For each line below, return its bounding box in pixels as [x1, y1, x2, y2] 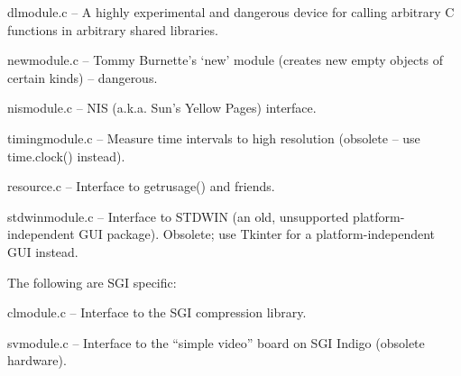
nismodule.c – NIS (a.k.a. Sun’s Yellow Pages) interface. [7, 98, 317, 117]
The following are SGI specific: [7, 272, 177, 291]
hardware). [7, 351, 67, 370]
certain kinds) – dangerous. [7, 68, 158, 87]
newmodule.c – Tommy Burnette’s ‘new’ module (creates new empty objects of [7, 50, 444, 69]
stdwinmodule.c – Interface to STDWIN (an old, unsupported [7, 206, 349, 225]
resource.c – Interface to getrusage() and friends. [7, 177, 275, 196]
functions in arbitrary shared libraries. [7, 20, 218, 39]
